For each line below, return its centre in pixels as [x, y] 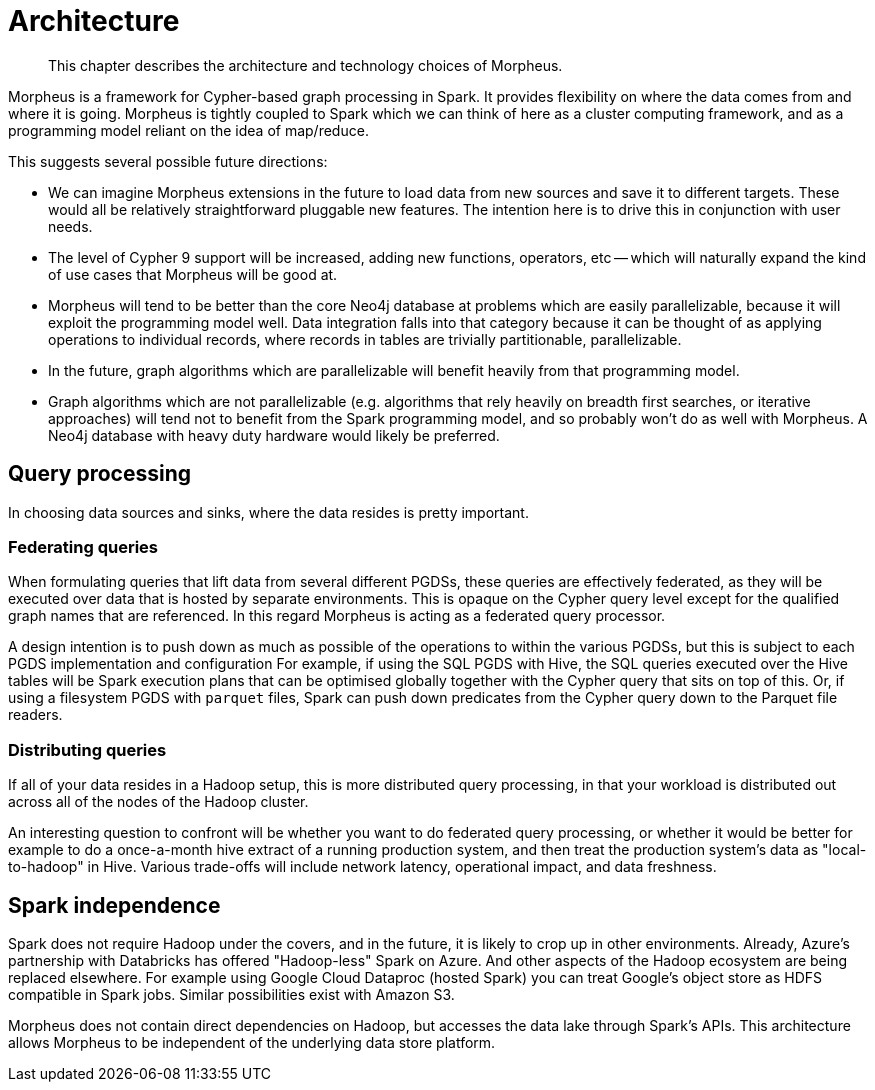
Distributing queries [87, 749]
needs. [70, 226]
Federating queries [83, 546]
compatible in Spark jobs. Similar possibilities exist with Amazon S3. [231, 994]
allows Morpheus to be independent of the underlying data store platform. [252, 1042]
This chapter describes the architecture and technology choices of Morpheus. [305, 65]
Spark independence [114, 905]
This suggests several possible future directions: [168, 161]
